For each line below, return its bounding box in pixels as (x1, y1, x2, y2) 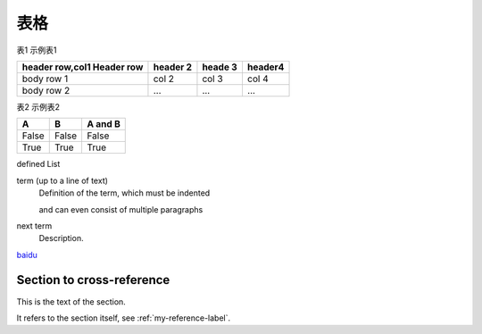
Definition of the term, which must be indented (38, 188, 211, 198)
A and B (87, 118, 120, 130)
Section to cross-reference (16, 272, 170, 288)
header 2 (153, 61, 192, 73)
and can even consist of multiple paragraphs (38, 204, 204, 214)
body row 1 (21, 72, 69, 85)
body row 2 (21, 84, 71, 96)
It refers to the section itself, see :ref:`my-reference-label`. (16, 313, 231, 323)
